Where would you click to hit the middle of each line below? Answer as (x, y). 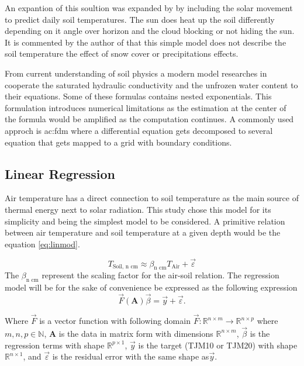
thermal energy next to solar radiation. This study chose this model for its (138, 209)
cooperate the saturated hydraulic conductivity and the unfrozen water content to (151, 84)
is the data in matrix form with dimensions (136, 333)
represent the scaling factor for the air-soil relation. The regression (160, 275)
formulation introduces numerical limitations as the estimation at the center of (146, 107)
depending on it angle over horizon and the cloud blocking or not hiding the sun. (150, 31)
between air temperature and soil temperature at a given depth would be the (143, 232)
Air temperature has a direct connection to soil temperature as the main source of (152, 198)
